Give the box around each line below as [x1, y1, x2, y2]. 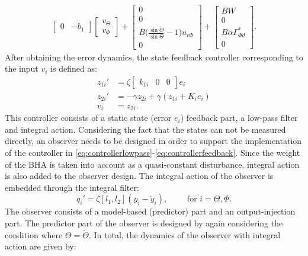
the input [5, 62, 38, 75]
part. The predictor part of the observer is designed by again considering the [5, 217, 283, 229]
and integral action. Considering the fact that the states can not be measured [5, 123, 286, 135]
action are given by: [5, 240, 76, 252]
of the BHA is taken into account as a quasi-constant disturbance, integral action [5, 158, 300, 170]
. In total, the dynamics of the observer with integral [88, 228, 281, 241]
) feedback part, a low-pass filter [180, 111, 298, 124]
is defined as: [50, 62, 97, 75]
